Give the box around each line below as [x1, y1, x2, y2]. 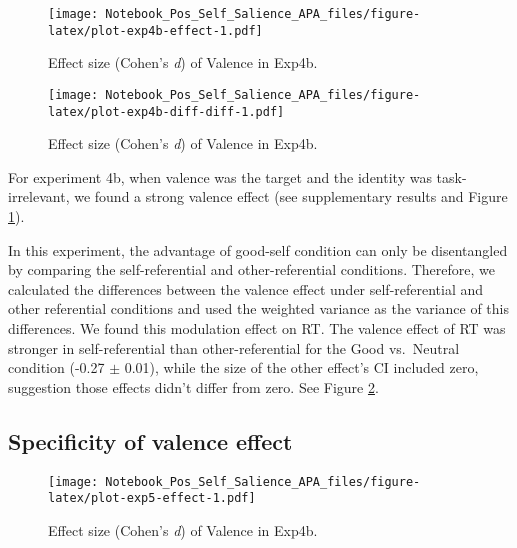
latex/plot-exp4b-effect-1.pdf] [48, 23, 263, 38]
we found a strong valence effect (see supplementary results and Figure [74, 186, 508, 207]
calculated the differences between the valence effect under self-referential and [8, 278, 484, 299]
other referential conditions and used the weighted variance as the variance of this [8, 298, 509, 319]
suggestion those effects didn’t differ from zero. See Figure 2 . [8, 376, 379, 397]
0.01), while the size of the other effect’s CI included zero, [124, 357, 479, 378]
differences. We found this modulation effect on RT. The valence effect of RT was [8, 317, 506, 338]
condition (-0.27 [8, 357, 105, 378]
